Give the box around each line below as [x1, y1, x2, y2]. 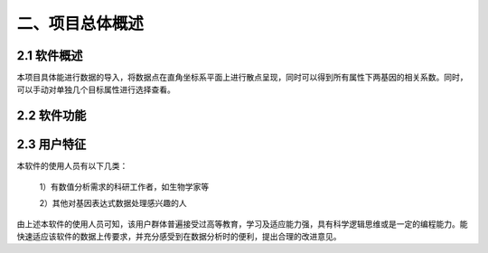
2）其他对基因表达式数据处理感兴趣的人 [39, 198, 187, 209]
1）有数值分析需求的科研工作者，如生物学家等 [39, 181, 210, 192]
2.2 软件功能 [16, 108, 87, 124]
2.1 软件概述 [16, 48, 83, 63]
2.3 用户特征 [16, 136, 87, 153]
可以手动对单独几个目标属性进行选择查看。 [16, 84, 175, 95]
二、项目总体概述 [16, 14, 145, 33]
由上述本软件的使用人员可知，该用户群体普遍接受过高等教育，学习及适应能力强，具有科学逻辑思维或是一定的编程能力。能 [16, 218, 468, 230]
